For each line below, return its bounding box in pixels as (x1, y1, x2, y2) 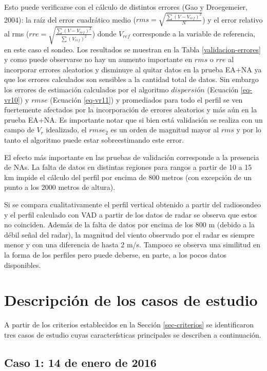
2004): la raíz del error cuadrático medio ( (4, 14, 136, 25)
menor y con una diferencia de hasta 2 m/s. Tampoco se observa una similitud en (4, 239, 261, 250)
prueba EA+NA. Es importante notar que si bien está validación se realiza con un (4, 114, 263, 125)
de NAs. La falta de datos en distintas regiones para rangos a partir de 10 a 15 (4, 162, 252, 172)
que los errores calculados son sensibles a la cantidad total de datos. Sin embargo (4, 74, 259, 85)
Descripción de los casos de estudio (4, 289, 258, 310)
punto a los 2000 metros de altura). (4, 182, 116, 192)
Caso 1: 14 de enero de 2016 (4, 354, 157, 370)
